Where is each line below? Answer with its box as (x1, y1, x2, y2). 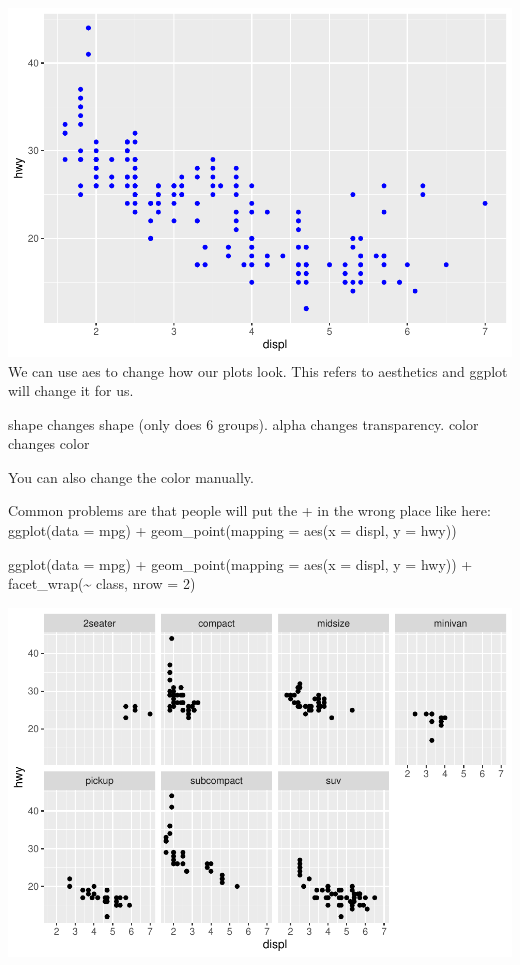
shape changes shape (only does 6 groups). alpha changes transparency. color (8, 413, 479, 434)
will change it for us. (8, 380, 134, 401)
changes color (8, 433, 90, 454)
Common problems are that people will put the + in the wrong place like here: (8, 500, 491, 521)
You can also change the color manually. (8, 466, 254, 487)
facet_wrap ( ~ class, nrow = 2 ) (8, 573, 196, 594)
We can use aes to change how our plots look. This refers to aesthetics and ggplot (8, 360, 508, 381)
